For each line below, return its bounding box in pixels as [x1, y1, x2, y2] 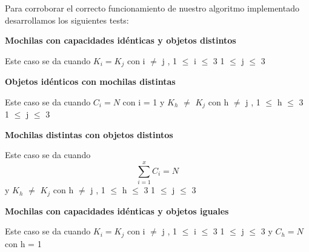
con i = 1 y [122, 95, 165, 108]
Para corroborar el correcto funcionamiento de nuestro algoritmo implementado [5, 2, 299, 14]
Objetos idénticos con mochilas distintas [5, 75, 176, 88]
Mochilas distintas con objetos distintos [5, 128, 173, 141]
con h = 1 [5, 237, 42, 250]
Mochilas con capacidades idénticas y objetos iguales [5, 204, 229, 217]
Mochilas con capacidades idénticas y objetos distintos [5, 34, 236, 47]
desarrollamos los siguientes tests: [5, 13, 129, 26]
